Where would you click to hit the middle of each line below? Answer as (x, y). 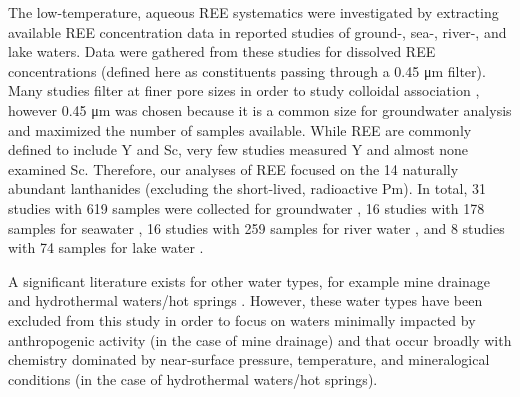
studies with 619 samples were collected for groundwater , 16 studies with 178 (246, 207)
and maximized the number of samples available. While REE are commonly (240, 129)
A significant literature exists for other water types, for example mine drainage (249, 280)
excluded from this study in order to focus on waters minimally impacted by (242, 319)
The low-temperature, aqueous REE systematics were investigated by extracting (253, 12)
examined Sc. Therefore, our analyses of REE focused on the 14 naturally (233, 168)
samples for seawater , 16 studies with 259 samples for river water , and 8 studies (256, 227)
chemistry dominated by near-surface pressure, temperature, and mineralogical (249, 359)
